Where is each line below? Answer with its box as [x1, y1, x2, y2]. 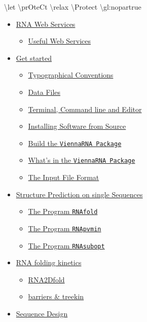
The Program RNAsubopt [28, 240, 105, 251]
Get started [16, 52, 52, 63]
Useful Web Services [28, 35, 91, 46]
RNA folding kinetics [16, 257, 82, 268]
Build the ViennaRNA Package [28, 137, 122, 148]
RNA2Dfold [28, 274, 65, 284]
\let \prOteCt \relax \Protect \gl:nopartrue [4, 2, 141, 12]
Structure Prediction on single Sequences [16, 189, 143, 199]
